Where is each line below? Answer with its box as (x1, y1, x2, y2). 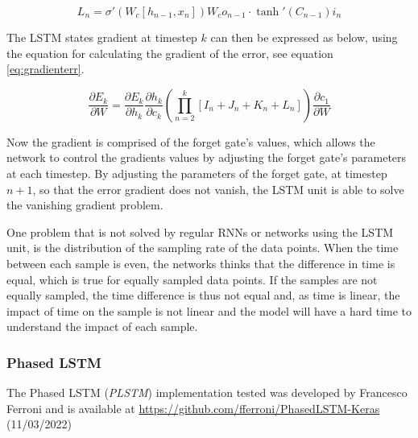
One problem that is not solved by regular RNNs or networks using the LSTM (6, 223, 394, 240)
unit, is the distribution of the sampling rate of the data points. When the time (6, 239, 399, 256)
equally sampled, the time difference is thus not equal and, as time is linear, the (6, 287, 400, 304)
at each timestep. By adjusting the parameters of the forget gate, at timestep (6, 164, 387, 181)
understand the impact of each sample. (6, 318, 198, 335)
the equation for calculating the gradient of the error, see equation (6, 44, 333, 61)
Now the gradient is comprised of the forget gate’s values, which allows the (6, 133, 375, 150)
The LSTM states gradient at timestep (6, 29, 197, 45)
